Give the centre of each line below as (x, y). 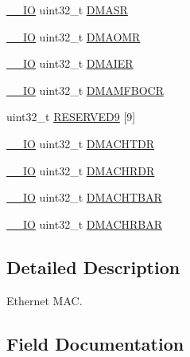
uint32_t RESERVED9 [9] (71, 117)
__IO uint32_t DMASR (67, 10)
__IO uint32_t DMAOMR (74, 36)
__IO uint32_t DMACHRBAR (85, 224)
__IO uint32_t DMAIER (70, 63)
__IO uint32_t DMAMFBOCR (85, 90)
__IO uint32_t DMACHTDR (81, 143)
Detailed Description (93, 267)
